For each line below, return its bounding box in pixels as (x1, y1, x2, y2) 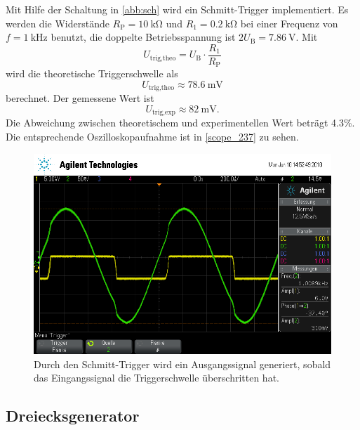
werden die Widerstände (6, 15, 109, 30)
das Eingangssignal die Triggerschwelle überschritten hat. (34, 370, 279, 385)
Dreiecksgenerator (6, 405, 140, 426)
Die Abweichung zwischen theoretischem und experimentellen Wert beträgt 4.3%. (6, 115, 355, 130)
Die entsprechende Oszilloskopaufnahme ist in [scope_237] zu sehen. (6, 129, 299, 143)
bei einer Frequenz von (240, 15, 338, 30)
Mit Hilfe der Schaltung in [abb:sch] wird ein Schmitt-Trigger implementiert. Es (6, 2, 349, 16)
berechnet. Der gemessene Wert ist (6, 91, 154, 105)
